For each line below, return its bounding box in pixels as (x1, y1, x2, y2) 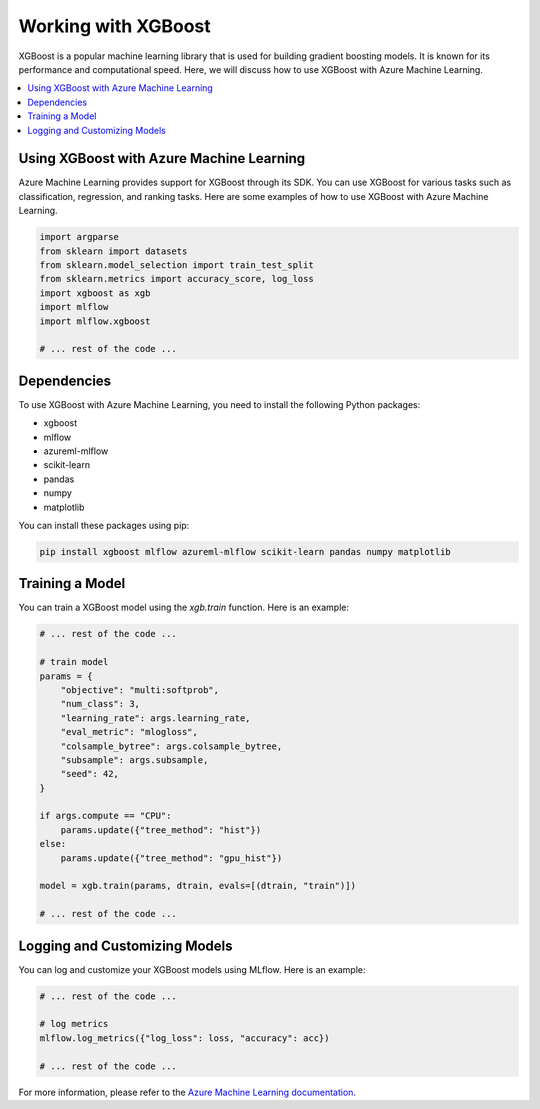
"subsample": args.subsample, (60, 754, 209, 765)
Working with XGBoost (18, 15, 212, 37)
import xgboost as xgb (39, 287, 151, 299)
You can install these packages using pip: (18, 519, 190, 531)
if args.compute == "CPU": (39, 810, 172, 822)
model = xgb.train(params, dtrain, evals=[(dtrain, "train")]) (39, 880, 357, 892)
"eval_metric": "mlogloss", (60, 726, 199, 738)
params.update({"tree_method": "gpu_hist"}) (60, 852, 283, 864)
